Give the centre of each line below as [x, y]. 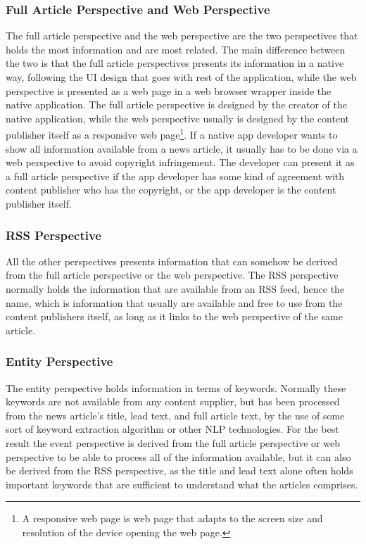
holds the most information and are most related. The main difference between [176, 49]
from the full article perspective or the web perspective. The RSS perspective [172, 275]
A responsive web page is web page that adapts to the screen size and [172, 518]
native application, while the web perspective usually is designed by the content [178, 118]
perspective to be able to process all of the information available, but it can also [178, 456]
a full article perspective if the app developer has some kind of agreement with [175, 176]
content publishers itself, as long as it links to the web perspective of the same [174, 316]
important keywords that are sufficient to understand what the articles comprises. [182, 484]
